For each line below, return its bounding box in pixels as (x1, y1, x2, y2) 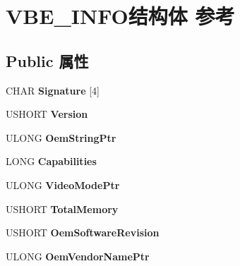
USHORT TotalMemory (6, 201, 119, 216)
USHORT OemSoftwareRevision (6, 225, 160, 240)
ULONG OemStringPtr (6, 130, 116, 145)
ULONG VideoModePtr (6, 177, 120, 192)
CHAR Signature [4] (6, 83, 100, 97)
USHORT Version (6, 107, 88, 121)
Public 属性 (6, 49, 89, 71)
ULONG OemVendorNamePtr (6, 248, 150, 263)
